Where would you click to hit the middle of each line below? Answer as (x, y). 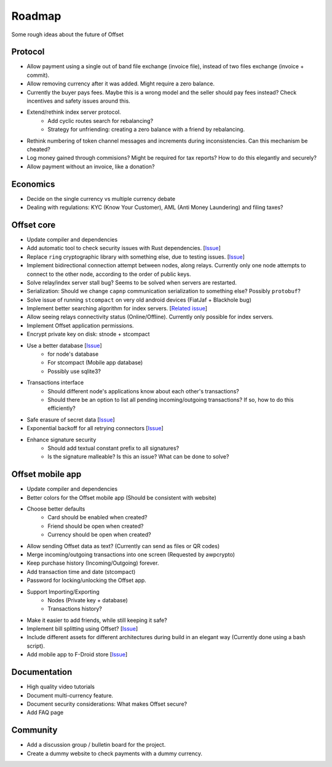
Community (34, 730)
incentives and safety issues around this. (78, 101)
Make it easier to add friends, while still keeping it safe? (97, 620)
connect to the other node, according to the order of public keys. (109, 274)
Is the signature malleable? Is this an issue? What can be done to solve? (138, 457)
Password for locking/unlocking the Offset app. (87, 580)
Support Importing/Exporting (63, 592)
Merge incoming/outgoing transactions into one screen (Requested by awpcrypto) (131, 554)
